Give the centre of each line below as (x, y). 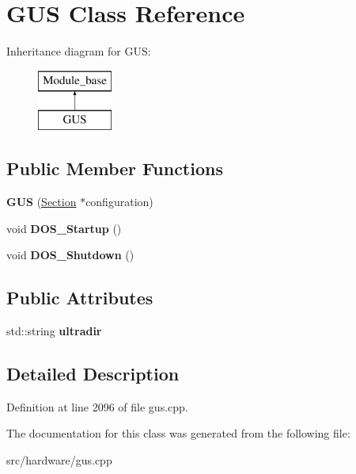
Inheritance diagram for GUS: (79, 51)
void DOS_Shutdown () (70, 255)
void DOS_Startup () (64, 228)
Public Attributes (80, 298)
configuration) (119, 202)
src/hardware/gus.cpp (59, 460)
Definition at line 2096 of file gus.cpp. (97, 406)
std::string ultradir (54, 331)
